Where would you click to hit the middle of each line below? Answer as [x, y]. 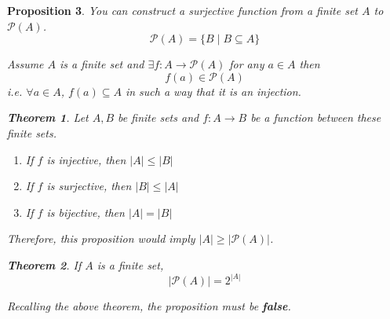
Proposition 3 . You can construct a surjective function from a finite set [183, 10]
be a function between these [316, 117]
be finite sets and [159, 117]
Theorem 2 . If [44, 264]
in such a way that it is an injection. [213, 91]
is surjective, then [89, 186]
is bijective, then [86, 212]
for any [247, 64]
